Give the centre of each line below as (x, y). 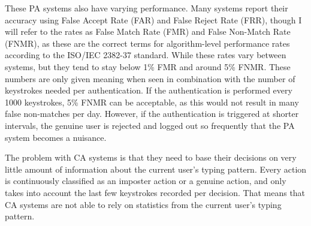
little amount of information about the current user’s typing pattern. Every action (156, 169)
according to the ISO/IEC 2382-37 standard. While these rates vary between (146, 55)
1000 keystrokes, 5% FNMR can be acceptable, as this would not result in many (152, 102)
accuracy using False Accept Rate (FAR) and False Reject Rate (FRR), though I (153, 19)
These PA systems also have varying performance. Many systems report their (147, 8)
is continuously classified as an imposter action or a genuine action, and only (146, 181)
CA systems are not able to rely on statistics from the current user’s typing (143, 204)
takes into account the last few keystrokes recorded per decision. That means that (155, 192)
